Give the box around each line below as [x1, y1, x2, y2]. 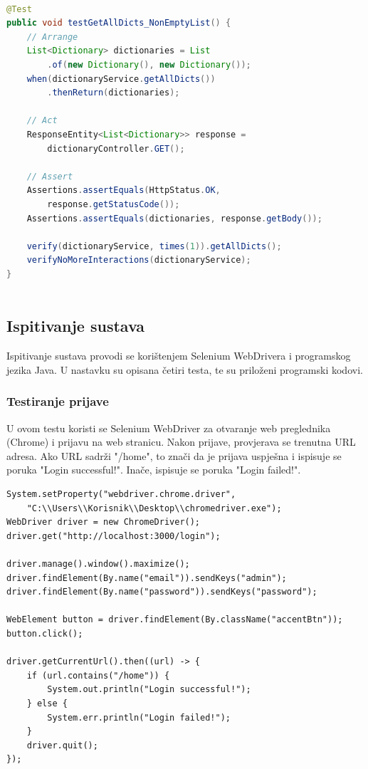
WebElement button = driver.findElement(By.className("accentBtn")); [6, 614, 343, 625]
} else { [26, 698, 68, 708]
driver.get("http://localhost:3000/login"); [6, 530, 221, 541]
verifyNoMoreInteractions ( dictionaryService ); [26, 255, 251, 266]
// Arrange [26, 31, 78, 42]
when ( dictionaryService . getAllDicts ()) [26, 73, 216, 84]
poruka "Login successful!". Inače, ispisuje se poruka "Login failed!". [6, 462, 301, 477]
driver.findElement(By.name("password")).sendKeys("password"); [6, 587, 317, 597]
